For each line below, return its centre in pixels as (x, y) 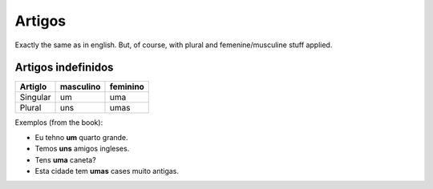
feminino (127, 86)
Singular (35, 98)
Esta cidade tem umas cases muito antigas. (107, 171)
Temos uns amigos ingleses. (82, 149)
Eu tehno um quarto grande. (81, 137)
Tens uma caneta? (65, 159)
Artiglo (33, 86)
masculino (80, 86)
